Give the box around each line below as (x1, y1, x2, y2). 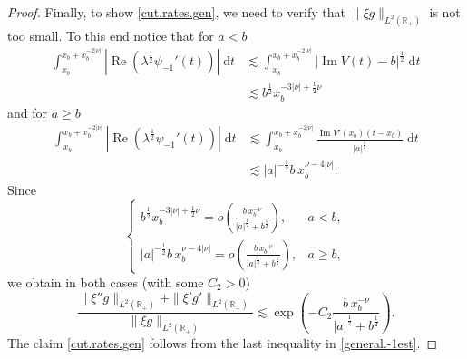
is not (429, 3, 461, 21)
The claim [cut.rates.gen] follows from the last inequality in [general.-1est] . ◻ (7, 334, 438, 353)
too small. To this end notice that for (7, 25, 214, 44)
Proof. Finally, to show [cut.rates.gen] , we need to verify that (7, 3, 345, 21)
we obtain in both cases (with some (7, 272, 204, 291)
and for (7, 102, 48, 121)
